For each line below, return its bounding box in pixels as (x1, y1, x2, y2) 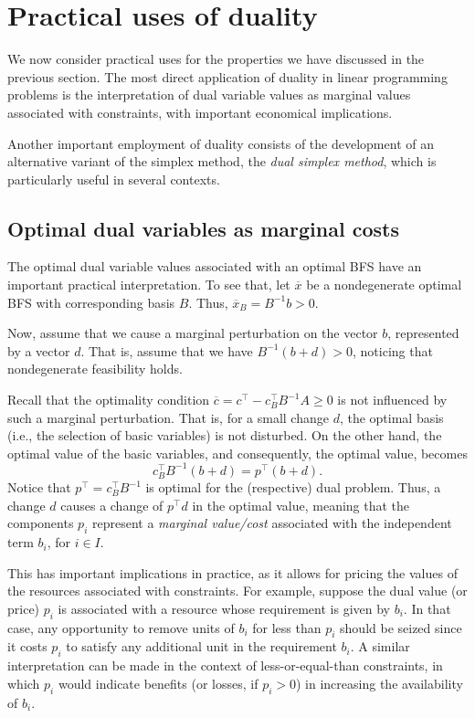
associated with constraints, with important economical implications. (7, 102, 393, 121)
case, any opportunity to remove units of (7, 618, 235, 637)
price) (7, 598, 40, 618)
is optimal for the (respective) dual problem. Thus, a (145, 478, 441, 497)
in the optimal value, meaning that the (192, 495, 410, 514)
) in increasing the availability (296, 673, 463, 692)
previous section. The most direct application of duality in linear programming (7, 67, 448, 86)
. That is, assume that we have (80, 341, 253, 360)
